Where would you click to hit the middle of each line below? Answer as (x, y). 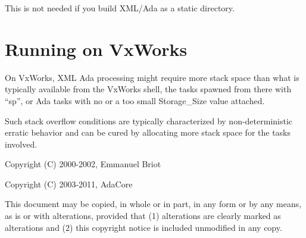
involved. (21, 144)
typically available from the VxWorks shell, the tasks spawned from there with (148, 89)
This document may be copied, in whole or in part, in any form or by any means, (153, 204)
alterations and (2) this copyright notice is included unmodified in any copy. (143, 227)
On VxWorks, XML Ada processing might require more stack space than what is (152, 77)
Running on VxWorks (96, 48)
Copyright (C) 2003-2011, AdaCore (69, 184)
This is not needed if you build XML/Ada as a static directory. (120, 8)
